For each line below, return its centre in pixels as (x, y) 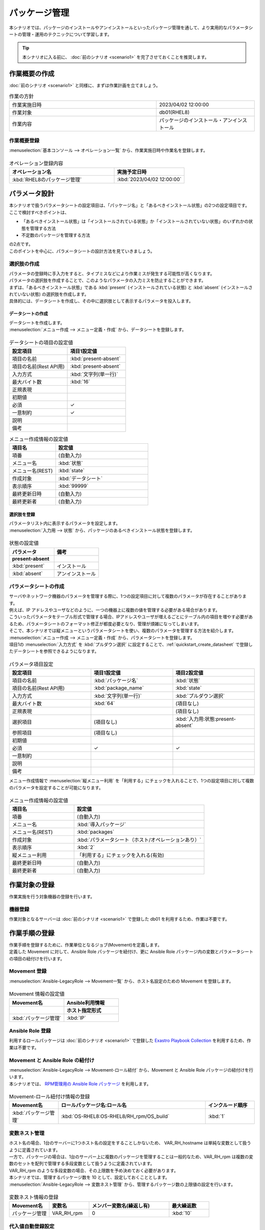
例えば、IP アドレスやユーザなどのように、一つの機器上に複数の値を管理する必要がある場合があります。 (115, 610)
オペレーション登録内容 (36, 163)
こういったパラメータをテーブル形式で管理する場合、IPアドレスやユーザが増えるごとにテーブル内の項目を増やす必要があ (131, 617)
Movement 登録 (28, 971)
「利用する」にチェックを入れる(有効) (120, 855)
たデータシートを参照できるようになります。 (54, 651)
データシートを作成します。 (37, 323)
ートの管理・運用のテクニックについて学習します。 (61, 34)
